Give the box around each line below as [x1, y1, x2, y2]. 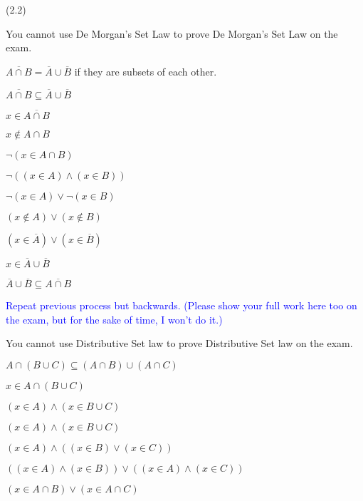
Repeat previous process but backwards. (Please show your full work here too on [6, 298, 357, 313]
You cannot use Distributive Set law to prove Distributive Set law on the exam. [6, 336, 353, 351]
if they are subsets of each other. [74, 63, 217, 78]
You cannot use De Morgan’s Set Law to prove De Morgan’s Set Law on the [6, 26, 338, 41]
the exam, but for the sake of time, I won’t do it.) [6, 311, 223, 326]
